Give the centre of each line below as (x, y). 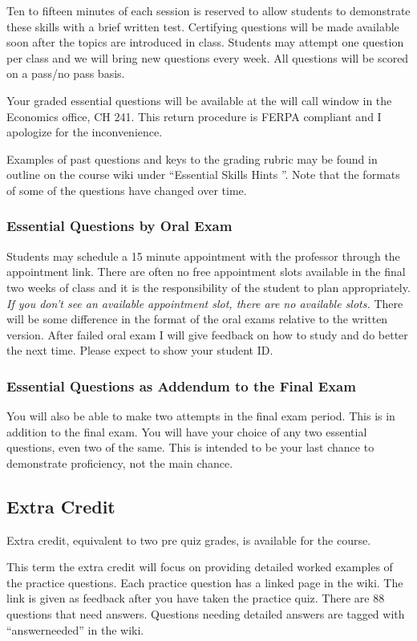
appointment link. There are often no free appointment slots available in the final (206, 272)
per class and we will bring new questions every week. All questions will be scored (208, 57)
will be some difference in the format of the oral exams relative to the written (197, 319)
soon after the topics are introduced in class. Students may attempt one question (205, 42)
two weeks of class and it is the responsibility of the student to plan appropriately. (208, 287)
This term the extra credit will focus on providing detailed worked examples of (200, 567)
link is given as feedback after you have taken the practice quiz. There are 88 (196, 598)
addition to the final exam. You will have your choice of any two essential (187, 431)
